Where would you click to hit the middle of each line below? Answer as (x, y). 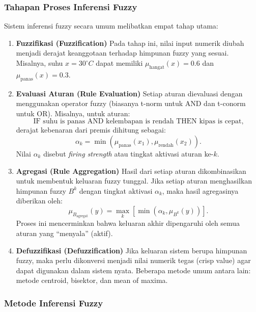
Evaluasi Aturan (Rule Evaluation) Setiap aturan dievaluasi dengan (129, 93)
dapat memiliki (119, 63)
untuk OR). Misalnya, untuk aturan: (73, 113)
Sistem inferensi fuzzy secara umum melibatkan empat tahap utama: (111, 26)
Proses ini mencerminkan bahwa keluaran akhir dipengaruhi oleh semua (128, 223)
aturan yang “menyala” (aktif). (64, 233)
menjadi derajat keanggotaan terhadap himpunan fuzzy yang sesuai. (122, 53)
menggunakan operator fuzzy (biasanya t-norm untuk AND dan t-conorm (131, 103)
